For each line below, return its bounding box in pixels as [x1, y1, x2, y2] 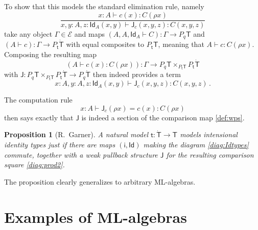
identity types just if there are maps [4, 139, 115, 150]
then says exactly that [4, 112, 74, 122]
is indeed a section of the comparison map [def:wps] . [81, 112, 245, 122]
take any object [4, 28, 53, 39]
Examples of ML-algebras [4, 206, 187, 227]
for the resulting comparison [166, 149, 254, 160]
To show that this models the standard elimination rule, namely [4, 1, 204, 11]
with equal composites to [66, 39, 145, 49]
